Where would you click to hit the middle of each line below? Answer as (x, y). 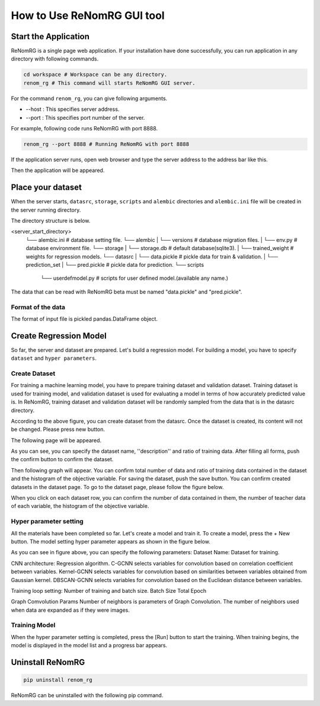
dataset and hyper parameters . (54, 358)
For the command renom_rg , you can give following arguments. (89, 98)
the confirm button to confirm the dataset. (62, 459)
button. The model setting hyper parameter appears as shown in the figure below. (111, 541)
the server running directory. (46, 210)
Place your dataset (47, 188)
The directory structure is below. (51, 221)
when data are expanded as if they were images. (71, 610)
